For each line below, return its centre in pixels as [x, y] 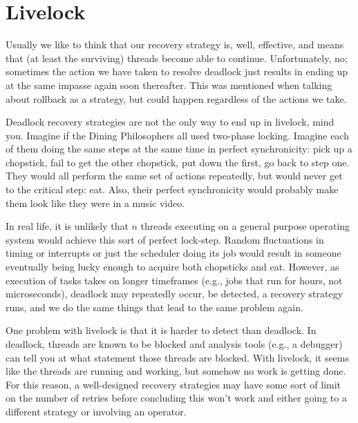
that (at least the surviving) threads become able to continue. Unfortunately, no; [177, 58]
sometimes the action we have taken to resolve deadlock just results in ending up [177, 71]
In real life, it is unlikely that [67, 226]
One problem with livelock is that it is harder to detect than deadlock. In [161, 330]
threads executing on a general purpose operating [245, 226]
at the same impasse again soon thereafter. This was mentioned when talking [169, 85]
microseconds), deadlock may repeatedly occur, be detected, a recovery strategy [175, 294]
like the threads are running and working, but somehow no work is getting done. [176, 371]
